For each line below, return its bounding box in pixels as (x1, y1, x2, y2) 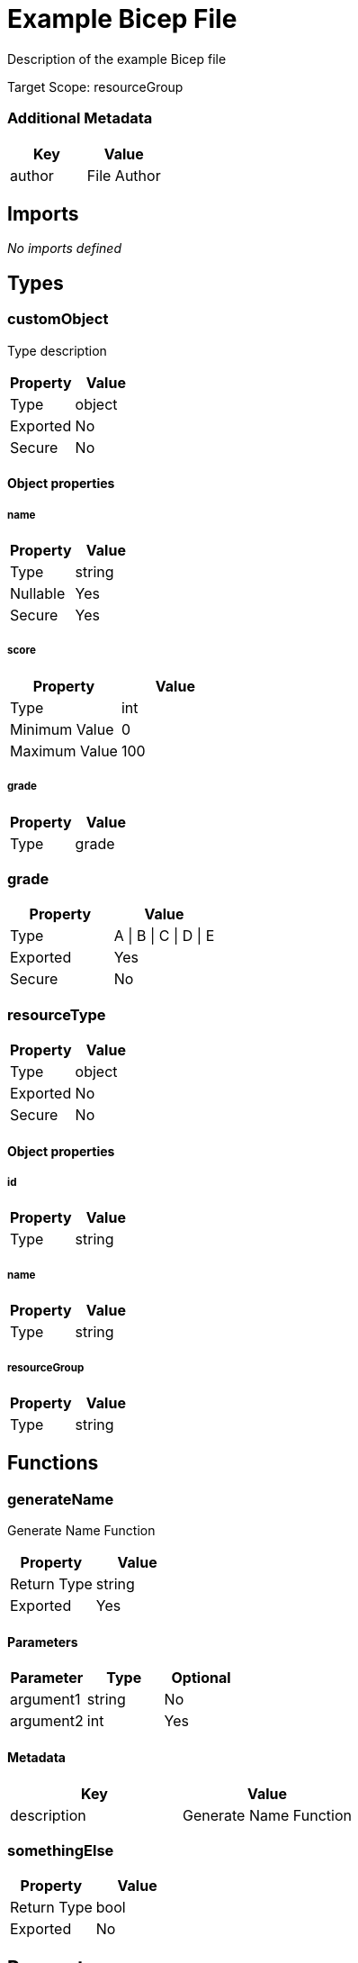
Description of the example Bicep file (7, 50, 227, 67)
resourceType (7, 1005, 106, 1024)
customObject (7, 310, 109, 329)
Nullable (10, 583, 66, 602)
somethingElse (7, 1841, 114, 1859)
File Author (86, 166, 161, 185)
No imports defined (7, 240, 121, 257)
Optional (171, 1669, 231, 1687)
